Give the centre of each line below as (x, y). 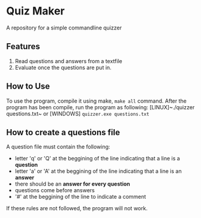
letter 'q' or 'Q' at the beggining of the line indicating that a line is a (97, 159)
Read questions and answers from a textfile (68, 61)
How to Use (28, 86)
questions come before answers (55, 190)
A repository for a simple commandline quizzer (64, 28)
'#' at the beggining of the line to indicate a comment (80, 197)
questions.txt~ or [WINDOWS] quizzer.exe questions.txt (78, 114)
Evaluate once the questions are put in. (63, 67)
